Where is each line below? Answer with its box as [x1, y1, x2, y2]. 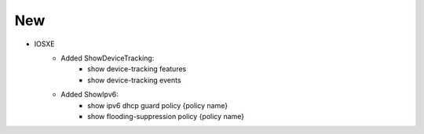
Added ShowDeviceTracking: [60, 53, 155, 63]
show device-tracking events [87, 75, 181, 85]
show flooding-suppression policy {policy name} [87, 111, 245, 121]
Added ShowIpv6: [60, 90, 119, 100]
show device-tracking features [87, 64, 187, 74]
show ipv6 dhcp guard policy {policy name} [87, 100, 228, 110]
